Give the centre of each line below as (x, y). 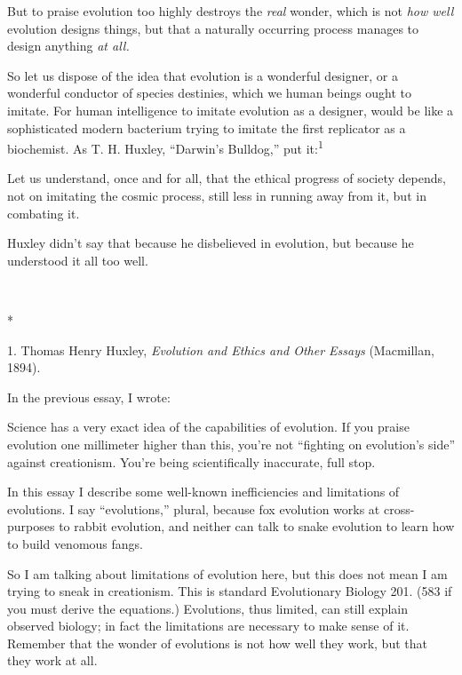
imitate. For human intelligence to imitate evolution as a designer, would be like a (231, 110)
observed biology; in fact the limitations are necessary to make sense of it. (208, 626)
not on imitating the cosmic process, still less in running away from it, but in (217, 195)
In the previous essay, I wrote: (89, 397)
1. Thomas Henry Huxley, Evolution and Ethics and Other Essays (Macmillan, (221, 349)
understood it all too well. (78, 260)
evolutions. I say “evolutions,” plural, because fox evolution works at (194, 508)
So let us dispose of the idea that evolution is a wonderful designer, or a (203, 75)
